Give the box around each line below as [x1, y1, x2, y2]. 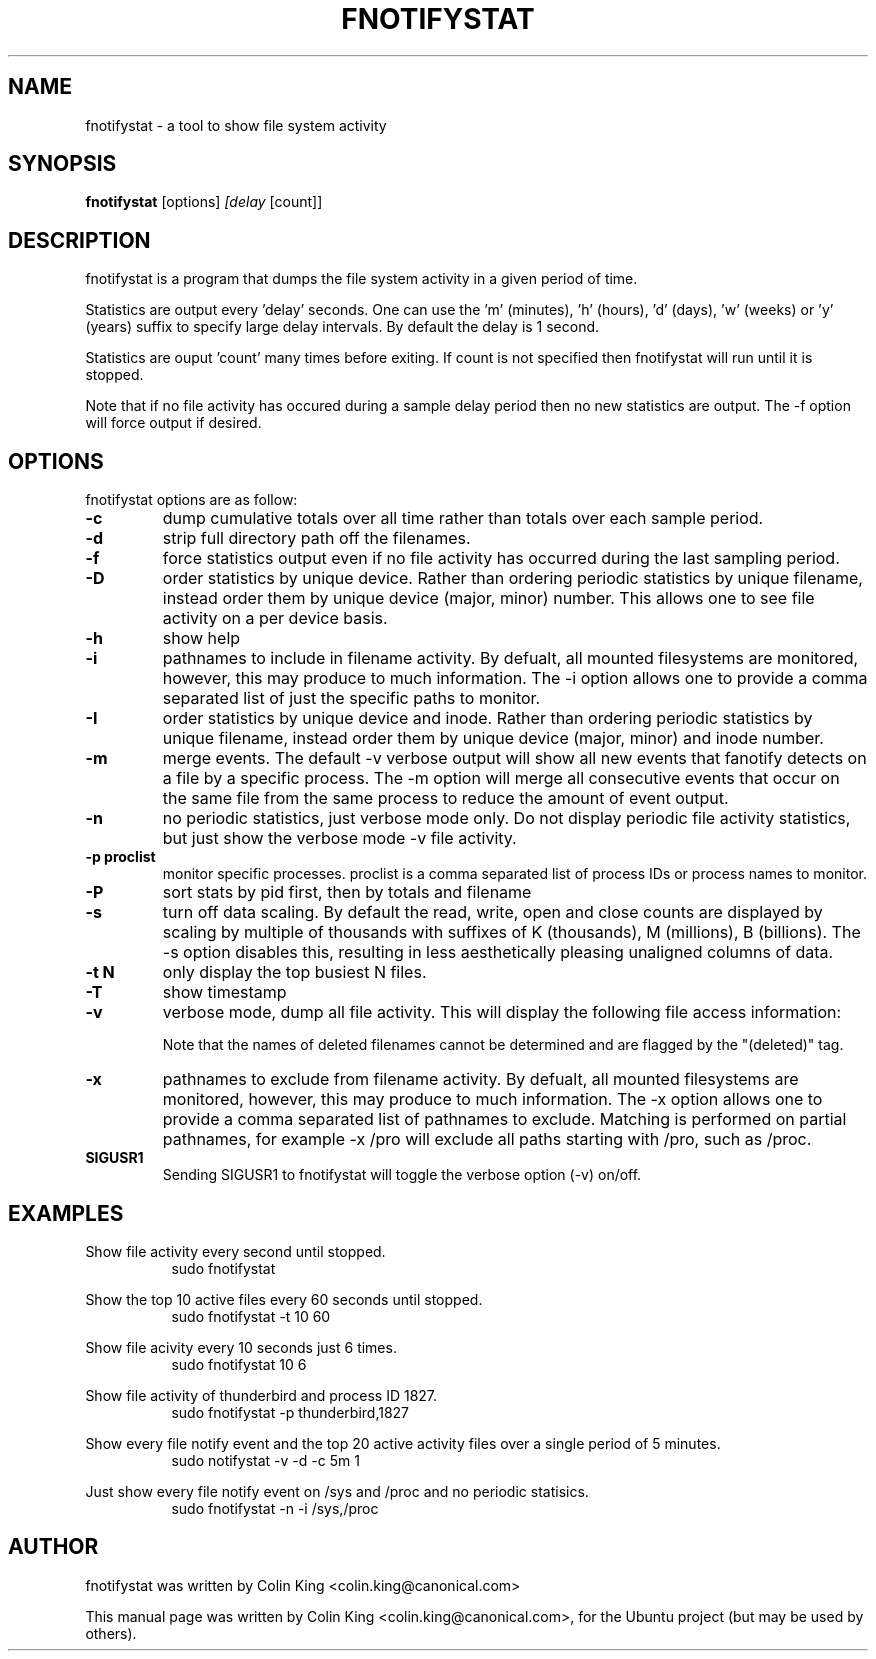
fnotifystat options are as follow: [85, 491, 298, 509]
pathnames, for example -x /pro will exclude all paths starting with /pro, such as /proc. [162, 1129, 812, 1150]
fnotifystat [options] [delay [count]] [85, 193, 323, 211]
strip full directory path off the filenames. [162, 528, 471, 549]
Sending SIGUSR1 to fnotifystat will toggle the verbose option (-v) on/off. [162, 1166, 642, 1184]
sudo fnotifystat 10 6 [171, 1355, 307, 1373]
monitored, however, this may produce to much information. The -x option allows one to [162, 1089, 823, 1110]
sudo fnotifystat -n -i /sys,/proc [171, 1499, 379, 1517]
